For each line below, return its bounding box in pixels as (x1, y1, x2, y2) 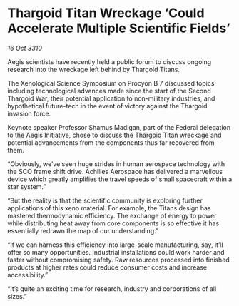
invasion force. (7, 109, 51, 118)
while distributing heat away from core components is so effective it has (7, 219, 220, 228)
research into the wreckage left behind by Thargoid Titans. (7, 65, 180, 73)
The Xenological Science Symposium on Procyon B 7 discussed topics (7, 78, 215, 87)
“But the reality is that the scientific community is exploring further (7, 196, 203, 205)
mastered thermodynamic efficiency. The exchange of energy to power (7, 211, 217, 220)
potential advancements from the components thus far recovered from (7, 138, 215, 147)
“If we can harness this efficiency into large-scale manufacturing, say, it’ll (7, 240, 223, 249)
